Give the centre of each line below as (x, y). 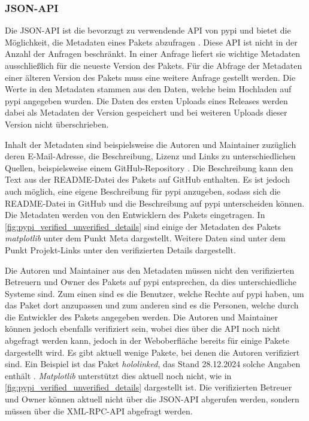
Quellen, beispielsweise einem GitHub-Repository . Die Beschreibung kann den (149, 167)
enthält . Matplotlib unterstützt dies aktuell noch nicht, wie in (118, 375)
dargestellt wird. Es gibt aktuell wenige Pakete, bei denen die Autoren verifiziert (152, 352)
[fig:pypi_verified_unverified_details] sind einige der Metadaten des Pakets (143, 226)
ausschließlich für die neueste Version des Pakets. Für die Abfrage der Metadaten (154, 65)
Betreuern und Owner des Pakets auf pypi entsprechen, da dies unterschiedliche (151, 282)
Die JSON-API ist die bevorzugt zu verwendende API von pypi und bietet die (148, 30)
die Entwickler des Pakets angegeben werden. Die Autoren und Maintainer (141, 316)
